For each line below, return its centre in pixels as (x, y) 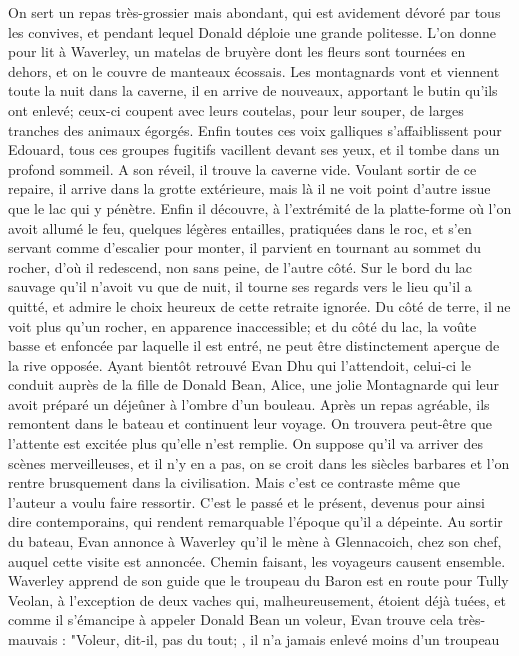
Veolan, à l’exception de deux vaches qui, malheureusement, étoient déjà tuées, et (257, 599)
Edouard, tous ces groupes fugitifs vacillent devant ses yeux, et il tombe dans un (254, 149)
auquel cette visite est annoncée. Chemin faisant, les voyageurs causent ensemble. (257, 560)
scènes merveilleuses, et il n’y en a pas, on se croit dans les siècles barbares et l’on (259, 462)
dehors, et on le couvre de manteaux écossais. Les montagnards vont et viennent (254, 70)
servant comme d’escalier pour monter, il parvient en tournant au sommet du (244, 247)
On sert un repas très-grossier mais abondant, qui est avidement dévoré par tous (254, 12)
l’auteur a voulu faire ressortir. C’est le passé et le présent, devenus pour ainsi (246, 501)
